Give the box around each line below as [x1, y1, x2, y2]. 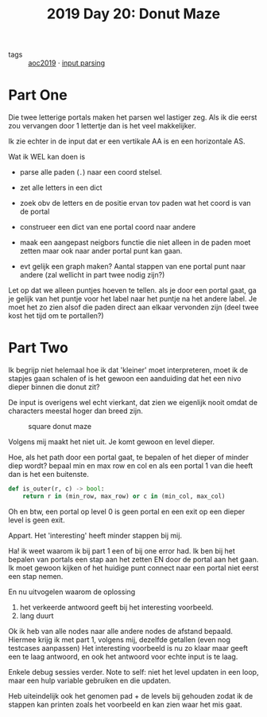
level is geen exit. [8, 515, 65, 525]
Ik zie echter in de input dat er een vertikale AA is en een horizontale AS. [8, 136, 246, 146]
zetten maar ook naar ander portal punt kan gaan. [19, 246, 183, 256]
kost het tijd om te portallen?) [8, 311, 105, 321]
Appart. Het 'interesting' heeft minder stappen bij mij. [8, 530, 183, 540]
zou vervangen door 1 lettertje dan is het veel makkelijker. [8, 121, 196, 131]
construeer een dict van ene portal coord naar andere [19, 223, 196, 232]
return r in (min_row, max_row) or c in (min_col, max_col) [22, 492, 226, 500]
